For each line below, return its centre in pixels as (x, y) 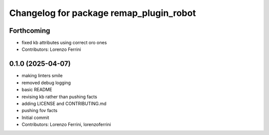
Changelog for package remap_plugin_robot (103, 13)
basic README (37, 90)
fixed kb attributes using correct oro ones (64, 43)
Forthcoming (30, 31)
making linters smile (42, 76)
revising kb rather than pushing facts (59, 97)
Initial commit (35, 118)
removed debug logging (46, 83)
